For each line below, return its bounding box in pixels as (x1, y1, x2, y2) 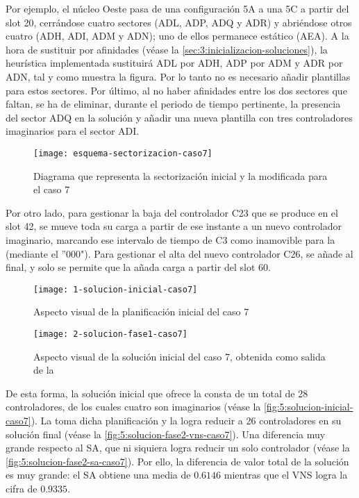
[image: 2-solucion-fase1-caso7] (33, 329, 187, 339)
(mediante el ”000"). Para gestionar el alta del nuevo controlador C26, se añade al (6, 246, 353, 260)
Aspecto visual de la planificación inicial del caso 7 (33, 304, 249, 319)
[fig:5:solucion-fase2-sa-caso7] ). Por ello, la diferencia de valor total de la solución (6, 454, 349, 468)
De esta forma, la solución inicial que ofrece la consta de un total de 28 (6, 385, 308, 400)
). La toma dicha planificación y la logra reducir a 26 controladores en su (31, 413, 342, 428)
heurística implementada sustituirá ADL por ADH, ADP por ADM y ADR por (6, 56, 343, 70)
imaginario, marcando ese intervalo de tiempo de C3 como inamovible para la (6, 232, 335, 247)
